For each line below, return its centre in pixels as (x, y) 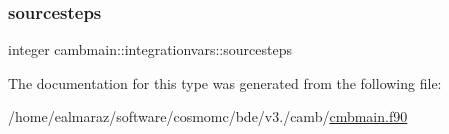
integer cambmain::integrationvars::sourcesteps (150, 49)
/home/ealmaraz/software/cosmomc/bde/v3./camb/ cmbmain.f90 (208, 116)
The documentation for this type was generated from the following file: (225, 82)
